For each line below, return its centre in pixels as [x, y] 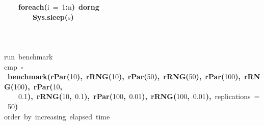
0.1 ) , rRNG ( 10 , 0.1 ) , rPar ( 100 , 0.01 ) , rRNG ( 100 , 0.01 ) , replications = [139, 96]
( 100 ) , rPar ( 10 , [36, 86]
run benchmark [29, 56]
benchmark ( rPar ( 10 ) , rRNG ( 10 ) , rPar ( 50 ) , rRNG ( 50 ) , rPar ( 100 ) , [124, 76]
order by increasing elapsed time [57, 116]
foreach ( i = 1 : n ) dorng [59, 7]
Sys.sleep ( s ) [53, 17]
